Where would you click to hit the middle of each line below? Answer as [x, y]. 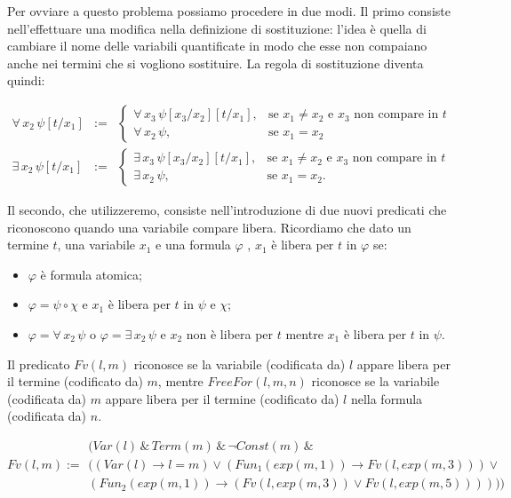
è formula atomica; [91, 274]
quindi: [26, 80]
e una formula [193, 245]
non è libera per [230, 334]
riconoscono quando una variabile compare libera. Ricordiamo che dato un [209, 227]
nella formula [387, 398]
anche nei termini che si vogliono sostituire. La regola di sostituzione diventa [216, 63]
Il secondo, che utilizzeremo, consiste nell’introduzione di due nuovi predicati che [227, 210]
